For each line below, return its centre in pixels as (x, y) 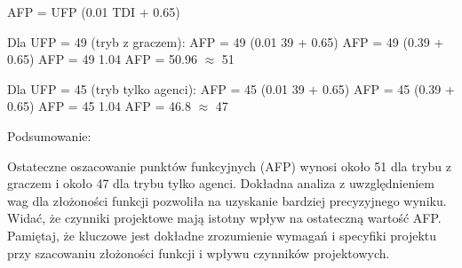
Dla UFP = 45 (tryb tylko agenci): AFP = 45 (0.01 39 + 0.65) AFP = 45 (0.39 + (231, 88)
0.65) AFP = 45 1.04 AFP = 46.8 (99, 106)
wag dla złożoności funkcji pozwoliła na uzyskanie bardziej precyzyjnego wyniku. (227, 200)
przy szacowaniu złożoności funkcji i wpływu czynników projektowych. (199, 252)
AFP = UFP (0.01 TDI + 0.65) (94, 12)
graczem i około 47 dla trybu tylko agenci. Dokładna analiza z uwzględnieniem (221, 183)
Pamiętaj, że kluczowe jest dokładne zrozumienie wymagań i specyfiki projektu (222, 235)
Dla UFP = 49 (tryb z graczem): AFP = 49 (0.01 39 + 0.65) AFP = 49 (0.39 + (226, 41)
